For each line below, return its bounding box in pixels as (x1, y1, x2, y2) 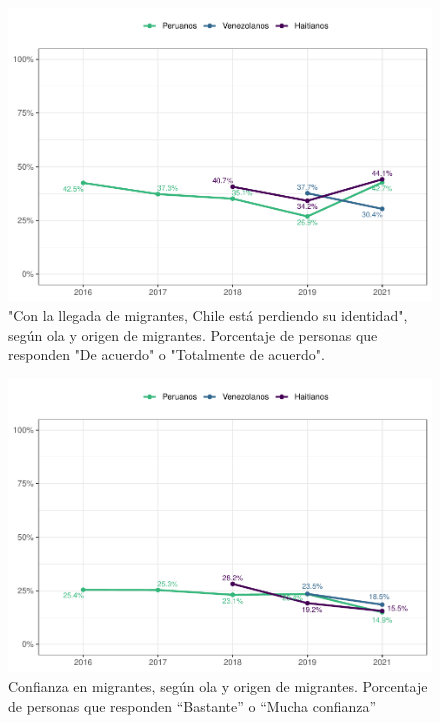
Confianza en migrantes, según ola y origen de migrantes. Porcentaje (8, 676, 428, 697)
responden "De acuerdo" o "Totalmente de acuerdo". (8, 344, 325, 365)
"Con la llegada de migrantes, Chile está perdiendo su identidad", (8, 305, 408, 326)
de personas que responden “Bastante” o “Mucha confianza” (8, 695, 377, 716)
